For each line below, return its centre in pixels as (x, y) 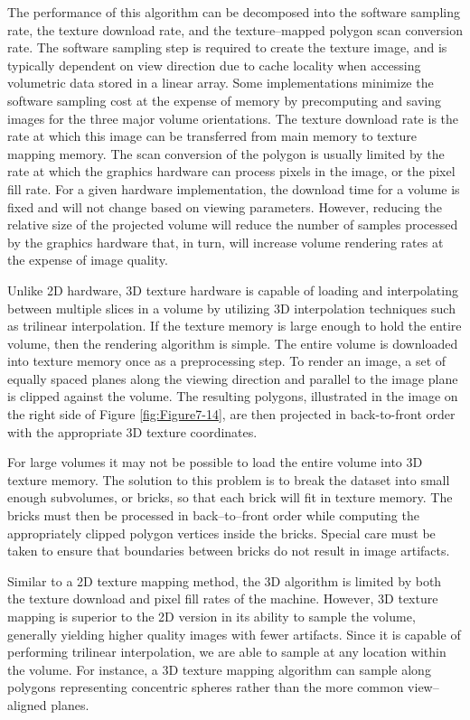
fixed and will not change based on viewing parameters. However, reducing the (225, 206)
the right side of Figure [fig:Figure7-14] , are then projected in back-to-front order (231, 414)
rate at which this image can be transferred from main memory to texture (212, 136)
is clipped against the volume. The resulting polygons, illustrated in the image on (233, 396)
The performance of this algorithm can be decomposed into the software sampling (234, 12)
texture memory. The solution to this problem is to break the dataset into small (229, 479)
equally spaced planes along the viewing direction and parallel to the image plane (233, 378)
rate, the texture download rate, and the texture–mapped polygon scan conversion (235, 29)
